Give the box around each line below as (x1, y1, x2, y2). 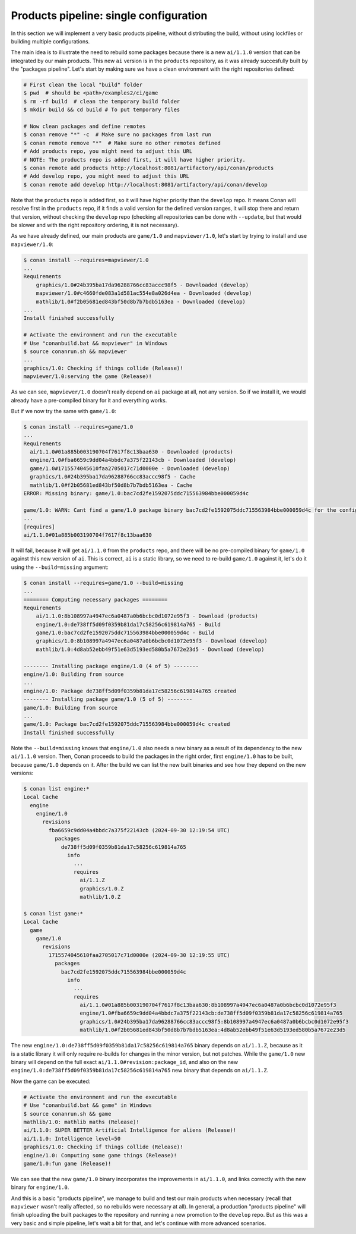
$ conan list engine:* (23, 785, 90, 792)
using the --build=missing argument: (11, 564, 109, 571)
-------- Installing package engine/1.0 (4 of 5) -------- (23, 663, 199, 669)
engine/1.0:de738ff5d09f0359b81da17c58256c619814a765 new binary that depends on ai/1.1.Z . (11, 1067, 269, 1074)
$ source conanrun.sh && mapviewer (23, 348, 127, 355)
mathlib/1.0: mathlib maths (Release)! (23, 1118, 139, 1125)
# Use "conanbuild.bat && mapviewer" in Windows (23, 339, 168, 347)
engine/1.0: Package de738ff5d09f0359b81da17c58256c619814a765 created (23, 687, 237, 694)
